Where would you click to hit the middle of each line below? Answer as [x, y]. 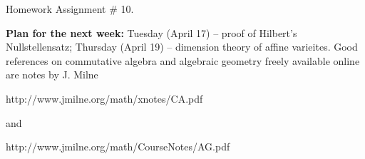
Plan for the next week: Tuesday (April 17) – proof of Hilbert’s [151, 32]
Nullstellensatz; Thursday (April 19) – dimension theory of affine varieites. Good [182, 47]
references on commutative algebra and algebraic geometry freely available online [183, 60]
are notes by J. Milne [52, 75]
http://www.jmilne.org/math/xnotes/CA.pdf [104, 98]
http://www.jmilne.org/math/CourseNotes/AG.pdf [118, 147]
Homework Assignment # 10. [70, 9]
